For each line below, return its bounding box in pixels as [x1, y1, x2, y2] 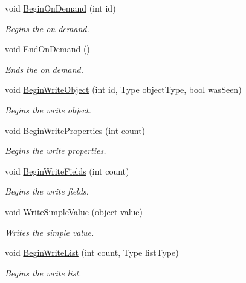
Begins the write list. [5, 266, 82, 279]
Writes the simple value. [5, 225, 94, 238]
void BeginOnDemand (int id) [5, 2, 116, 14]
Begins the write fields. [5, 185, 89, 198]
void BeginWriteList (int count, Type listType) [5, 246, 179, 259]
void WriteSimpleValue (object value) [5, 205, 143, 218]
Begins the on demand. [5, 22, 89, 35]
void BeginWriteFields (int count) [5, 164, 129, 177]
